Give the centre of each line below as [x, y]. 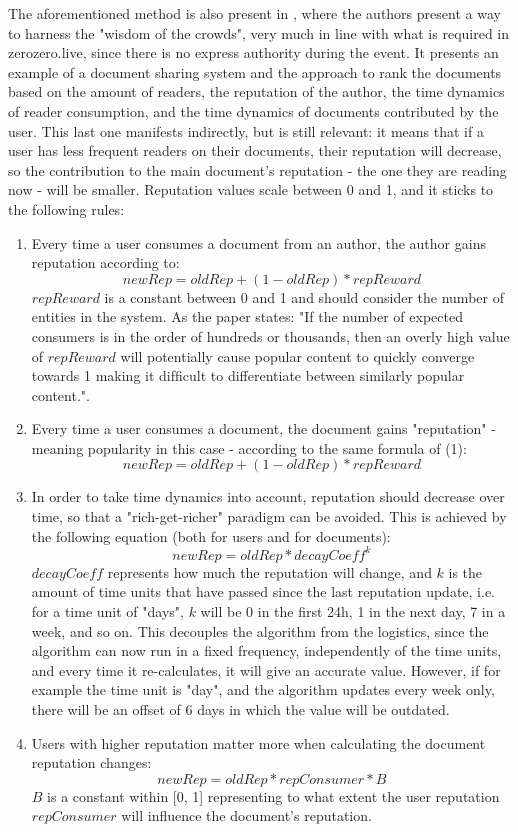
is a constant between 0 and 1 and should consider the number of [304, 296]
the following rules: [66, 208]
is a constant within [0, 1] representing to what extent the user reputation [273, 795]
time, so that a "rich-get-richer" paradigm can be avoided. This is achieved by [269, 516]
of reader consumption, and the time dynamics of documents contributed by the [253, 110]
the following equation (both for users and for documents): [211, 535]
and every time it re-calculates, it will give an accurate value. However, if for [266, 669]
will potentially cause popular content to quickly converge [297, 355]
